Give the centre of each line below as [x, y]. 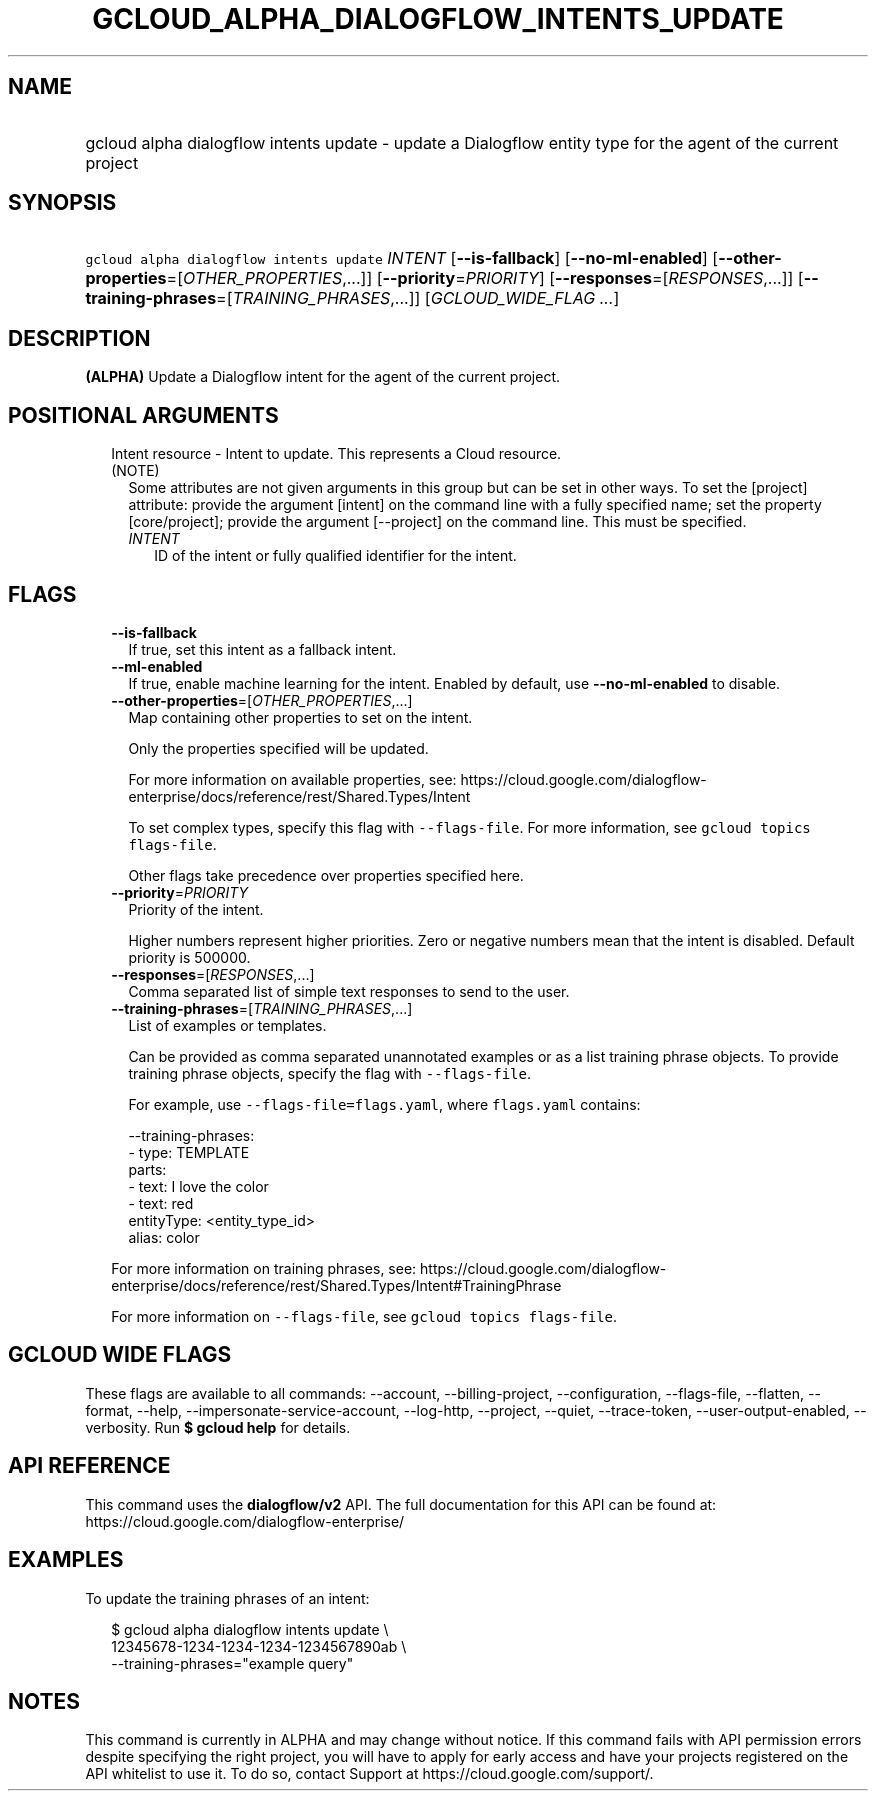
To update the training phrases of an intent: [227, 1598]
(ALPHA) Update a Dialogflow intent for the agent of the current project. [323, 377]
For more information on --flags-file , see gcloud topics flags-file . [364, 1316]
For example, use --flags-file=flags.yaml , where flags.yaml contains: [384, 1104]
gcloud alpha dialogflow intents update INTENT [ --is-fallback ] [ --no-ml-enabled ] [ [402, 258]
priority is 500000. [189, 957]
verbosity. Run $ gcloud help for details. [218, 1427]
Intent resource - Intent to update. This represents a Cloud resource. [336, 454]
